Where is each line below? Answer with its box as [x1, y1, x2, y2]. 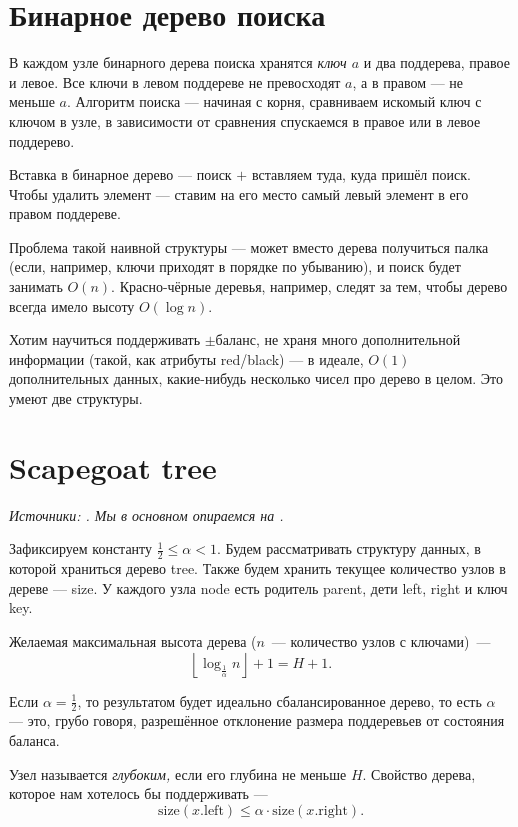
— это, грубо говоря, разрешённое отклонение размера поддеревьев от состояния [9, 710, 505, 731]
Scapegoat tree [9, 446, 217, 487]
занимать [9, 276, 63, 297]
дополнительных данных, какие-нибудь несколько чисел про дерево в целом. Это [9, 368, 504, 389]
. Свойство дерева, [362, 763, 476, 784]
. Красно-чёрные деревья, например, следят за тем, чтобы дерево [111, 276, 508, 297]
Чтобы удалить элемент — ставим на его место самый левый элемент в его [9, 183, 469, 204]
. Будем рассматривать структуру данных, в [216, 538, 481, 559]
